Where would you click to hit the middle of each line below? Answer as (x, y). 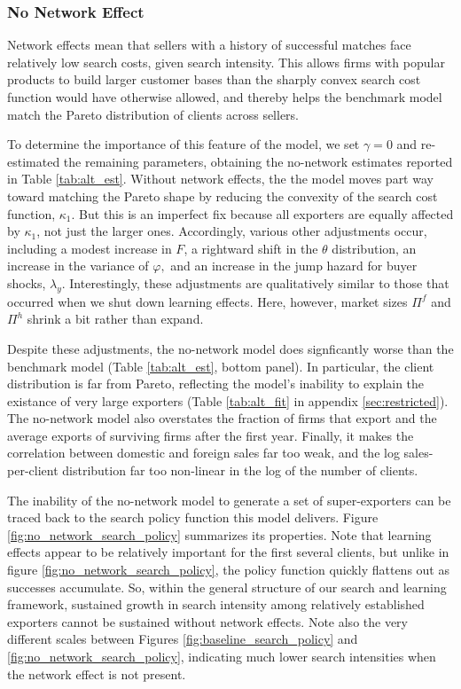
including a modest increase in (90, 248)
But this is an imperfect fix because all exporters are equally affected (266, 213)
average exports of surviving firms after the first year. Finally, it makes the (211, 435)
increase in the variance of (78, 266)
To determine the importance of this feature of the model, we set (184, 144)
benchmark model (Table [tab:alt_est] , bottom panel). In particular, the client (221, 366)
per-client (33, 470)
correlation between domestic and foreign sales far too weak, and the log (203, 453)
